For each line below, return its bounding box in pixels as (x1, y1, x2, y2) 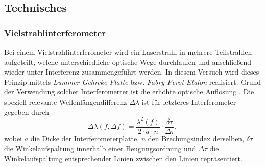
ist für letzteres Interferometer (141, 96, 236, 107)
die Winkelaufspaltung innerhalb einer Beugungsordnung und (4, 143, 196, 154)
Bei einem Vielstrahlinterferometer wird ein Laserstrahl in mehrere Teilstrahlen (4, 46, 252, 57)
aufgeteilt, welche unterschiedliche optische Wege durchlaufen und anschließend (4, 56, 252, 67)
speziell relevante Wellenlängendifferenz (4, 96, 127, 107)
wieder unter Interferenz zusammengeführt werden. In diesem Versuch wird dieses (4, 66, 259, 77)
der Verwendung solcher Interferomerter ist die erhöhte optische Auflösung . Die (4, 86, 254, 97)
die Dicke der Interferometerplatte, (30, 133, 139, 144)
